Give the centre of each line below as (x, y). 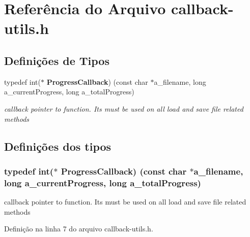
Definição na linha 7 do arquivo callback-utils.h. (79, 229)
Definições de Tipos (57, 60)
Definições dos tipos (58, 146)
